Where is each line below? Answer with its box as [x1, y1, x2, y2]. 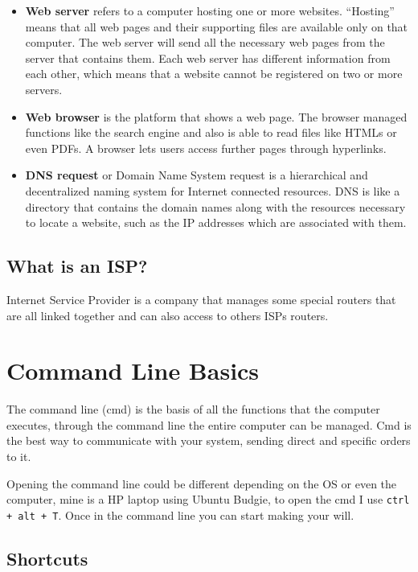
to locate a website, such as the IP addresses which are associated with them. [25, 214, 407, 231]
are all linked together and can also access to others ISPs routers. [6, 307, 329, 323]
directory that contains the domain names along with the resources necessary [25, 198, 406, 215]
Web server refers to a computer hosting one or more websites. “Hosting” [25, 2, 395, 19]
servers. [25, 80, 63, 97]
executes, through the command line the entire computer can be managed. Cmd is [6, 416, 412, 433]
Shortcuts [6, 545, 88, 570]
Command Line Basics [6, 354, 260, 387]
